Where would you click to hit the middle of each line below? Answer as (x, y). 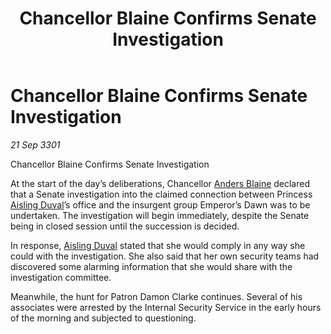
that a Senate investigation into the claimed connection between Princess (161, 194)
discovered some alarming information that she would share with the (151, 266)
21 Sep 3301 (35, 144)
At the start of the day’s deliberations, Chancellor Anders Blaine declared (160, 183)
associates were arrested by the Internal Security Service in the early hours (166, 307)
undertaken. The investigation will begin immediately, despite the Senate (160, 215)
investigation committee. (61, 277)
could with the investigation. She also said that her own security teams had (165, 256)
